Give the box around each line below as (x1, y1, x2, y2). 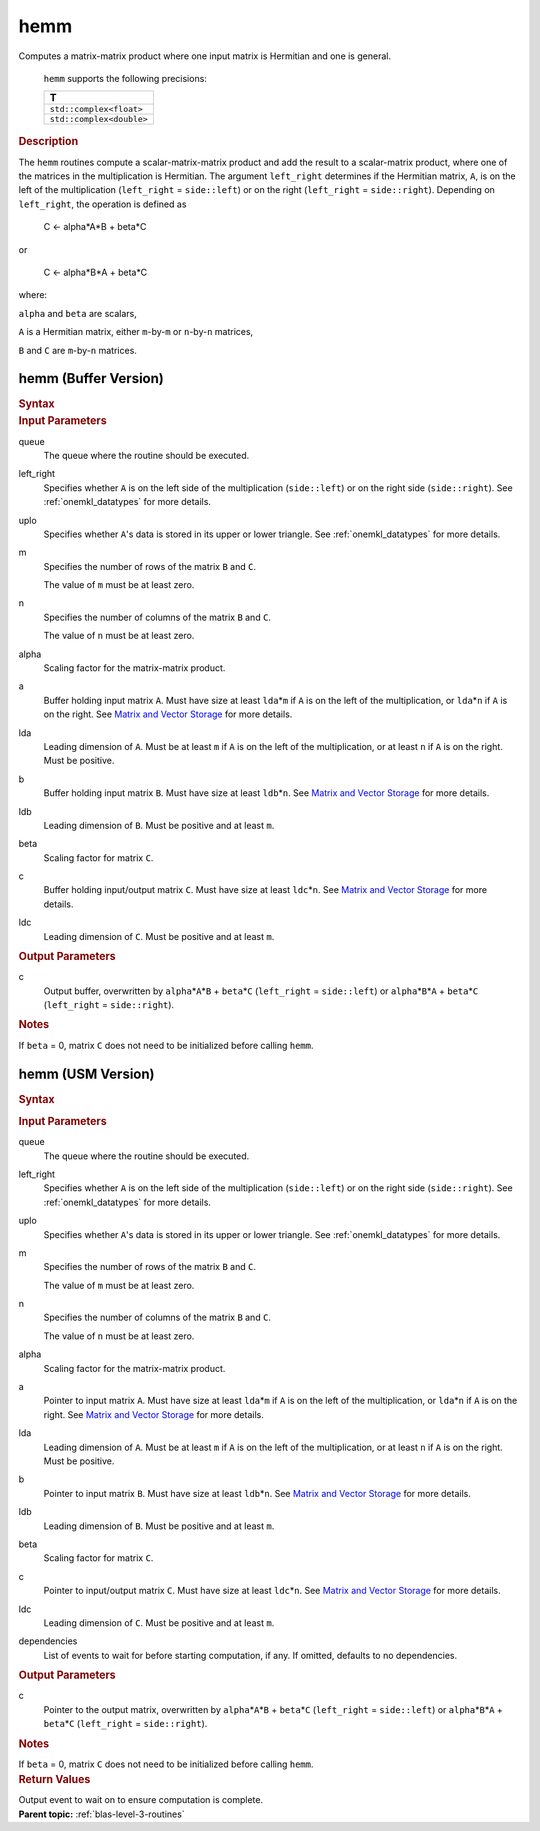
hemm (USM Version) (18, 1065, 155, 1082)
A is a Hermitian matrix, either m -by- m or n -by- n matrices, (18, 326, 254, 338)
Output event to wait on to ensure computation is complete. (18, 1794, 264, 1806)
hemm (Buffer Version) (18, 370, 164, 387)
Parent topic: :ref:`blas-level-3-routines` (18, 1808, 185, 1820)
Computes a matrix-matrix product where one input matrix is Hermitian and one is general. (18, 50, 392, 62)
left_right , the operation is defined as (18, 198, 187, 210)
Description (18, 135, 79, 149)
